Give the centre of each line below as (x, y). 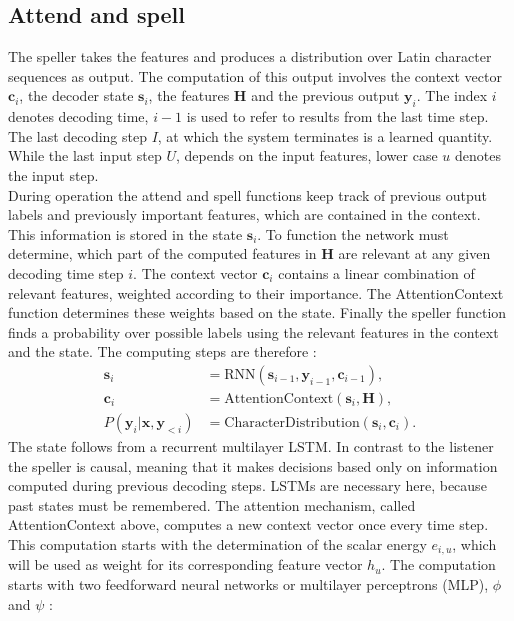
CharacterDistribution (292, 422)
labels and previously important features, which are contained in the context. (244, 214)
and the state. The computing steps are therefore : (162, 351)
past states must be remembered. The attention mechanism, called (212, 504)
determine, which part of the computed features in (162, 253)
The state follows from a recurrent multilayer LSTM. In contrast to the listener (251, 446)
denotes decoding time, (78, 116)
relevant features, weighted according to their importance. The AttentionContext (256, 292)
